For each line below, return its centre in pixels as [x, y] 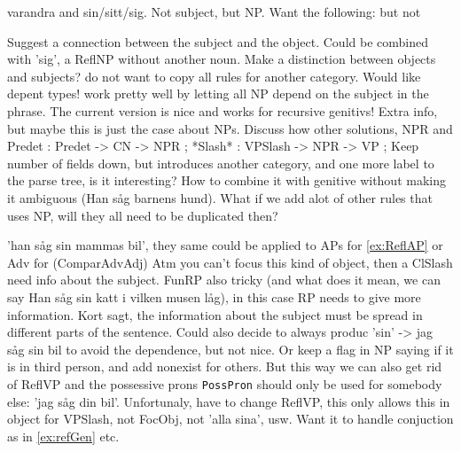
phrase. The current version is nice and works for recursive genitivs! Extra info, [223, 110]
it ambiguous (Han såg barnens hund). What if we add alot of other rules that [220, 197]
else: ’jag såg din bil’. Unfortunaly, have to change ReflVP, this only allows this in [229, 401]
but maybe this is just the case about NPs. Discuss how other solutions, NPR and [230, 128]
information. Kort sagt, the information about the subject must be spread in [215, 314]
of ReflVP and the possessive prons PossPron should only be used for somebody [225, 383]
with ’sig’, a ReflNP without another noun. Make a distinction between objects [222, 59]
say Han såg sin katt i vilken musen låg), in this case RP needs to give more [214, 296]
